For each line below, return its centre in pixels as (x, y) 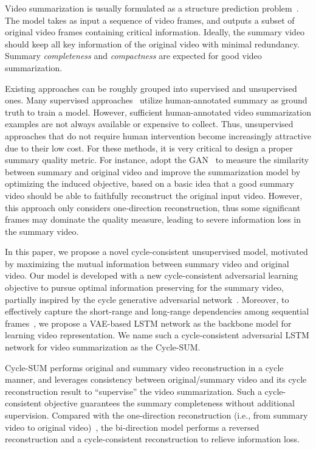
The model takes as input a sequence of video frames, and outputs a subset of (150, 20)
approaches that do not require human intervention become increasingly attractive (158, 135)
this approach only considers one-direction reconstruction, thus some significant (153, 207)
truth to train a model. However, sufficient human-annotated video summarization (158, 112)
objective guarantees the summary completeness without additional (170, 403)
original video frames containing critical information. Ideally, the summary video (155, 32)
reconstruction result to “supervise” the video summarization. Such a (133, 391)
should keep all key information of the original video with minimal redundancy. (152, 44)
